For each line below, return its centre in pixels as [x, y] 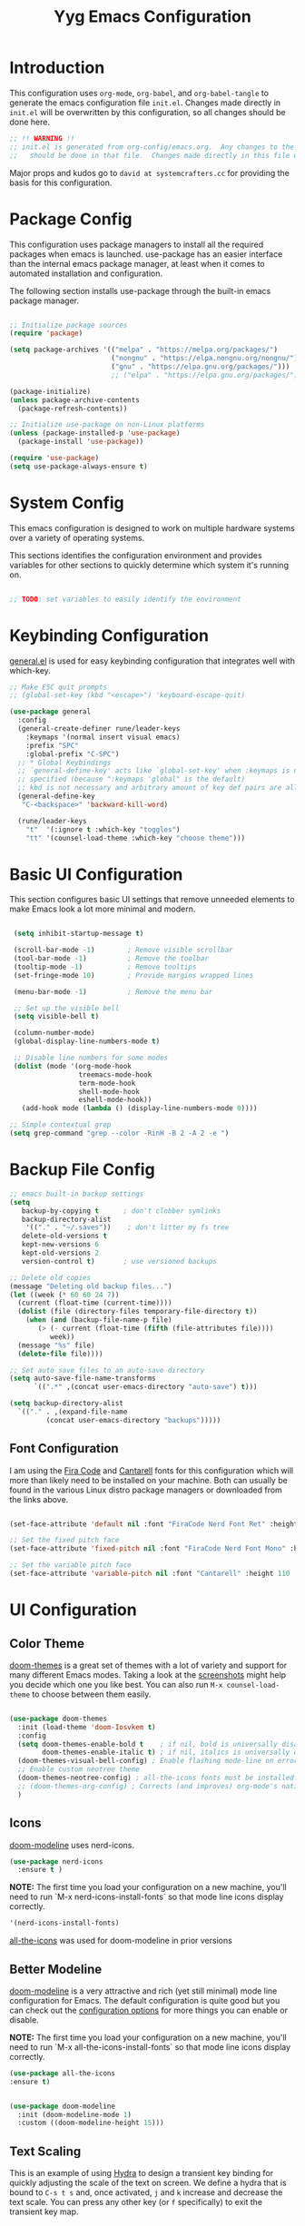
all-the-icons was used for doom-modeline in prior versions [121, 1941]
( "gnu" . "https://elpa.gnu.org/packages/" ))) [200, 367]
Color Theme [47, 1644]
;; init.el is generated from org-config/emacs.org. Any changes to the [152, 147]
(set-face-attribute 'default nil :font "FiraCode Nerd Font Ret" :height [154, 1524]
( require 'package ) [46, 333]
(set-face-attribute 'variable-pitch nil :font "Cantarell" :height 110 [150, 1574]
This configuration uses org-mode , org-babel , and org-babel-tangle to [139, 93]
